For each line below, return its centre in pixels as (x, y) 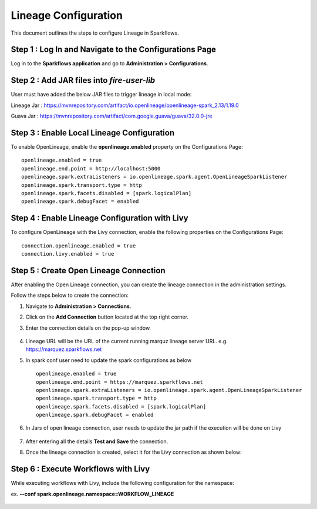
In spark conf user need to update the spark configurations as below (109, 360)
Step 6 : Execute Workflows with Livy (80, 469)
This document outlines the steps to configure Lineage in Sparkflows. (95, 33)
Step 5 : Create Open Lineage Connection (88, 270)
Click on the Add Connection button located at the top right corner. (107, 317)
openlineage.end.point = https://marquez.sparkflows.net (120, 382)
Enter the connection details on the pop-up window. (88, 328)
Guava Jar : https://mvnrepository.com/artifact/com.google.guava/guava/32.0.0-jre (112, 116)
